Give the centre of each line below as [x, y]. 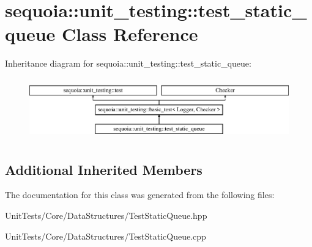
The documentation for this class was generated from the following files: [140, 195]
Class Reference [130, 34]
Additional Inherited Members [104, 169]
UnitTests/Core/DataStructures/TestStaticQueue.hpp [106, 216]
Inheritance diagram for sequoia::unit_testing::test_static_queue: [128, 63]
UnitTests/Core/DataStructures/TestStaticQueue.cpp [106, 236]
